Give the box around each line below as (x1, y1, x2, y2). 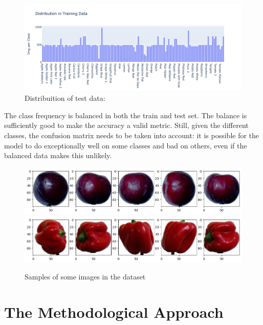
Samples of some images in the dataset (25, 271, 146, 282)
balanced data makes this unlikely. (4, 150, 112, 161)
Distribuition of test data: (25, 93, 105, 103)
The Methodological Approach (4, 301, 224, 322)
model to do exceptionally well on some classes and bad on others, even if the (4, 140, 247, 150)
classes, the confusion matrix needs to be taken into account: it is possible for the (4, 129, 259, 140)
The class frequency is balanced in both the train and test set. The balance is (4, 110, 247, 120)
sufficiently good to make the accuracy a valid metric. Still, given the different (4, 120, 249, 131)
